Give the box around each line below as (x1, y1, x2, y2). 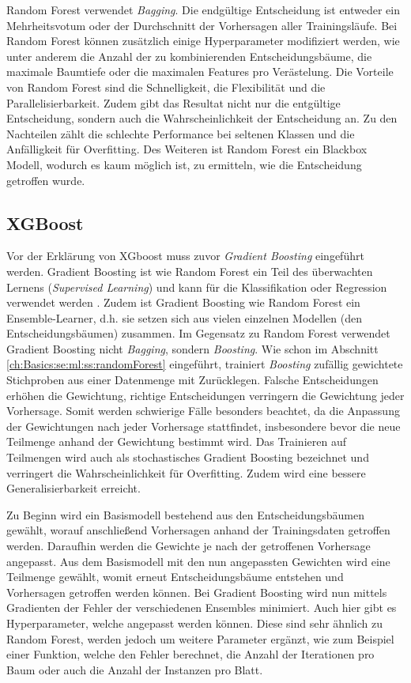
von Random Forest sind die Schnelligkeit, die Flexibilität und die (6, 78, 326, 95)
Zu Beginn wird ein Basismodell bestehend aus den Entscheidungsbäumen (6, 506, 364, 523)
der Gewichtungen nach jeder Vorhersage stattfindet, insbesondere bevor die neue (6, 417, 401, 434)
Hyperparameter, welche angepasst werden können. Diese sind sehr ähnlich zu (6, 614, 383, 631)
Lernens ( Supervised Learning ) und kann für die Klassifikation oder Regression (6, 278, 387, 295)
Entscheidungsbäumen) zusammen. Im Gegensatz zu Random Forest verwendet (6, 325, 390, 341)
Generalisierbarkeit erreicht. (6, 480, 141, 496)
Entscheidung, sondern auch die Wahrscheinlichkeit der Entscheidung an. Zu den (6, 110, 398, 126)
